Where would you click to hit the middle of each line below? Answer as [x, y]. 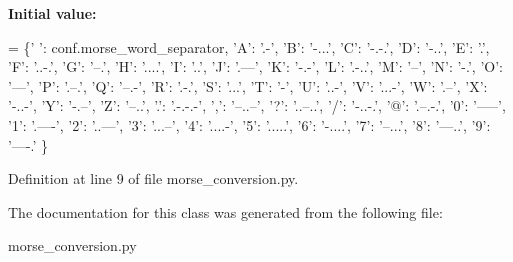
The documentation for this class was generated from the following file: [225, 211]
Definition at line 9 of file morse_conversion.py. [153, 178]
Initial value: [52, 13]
